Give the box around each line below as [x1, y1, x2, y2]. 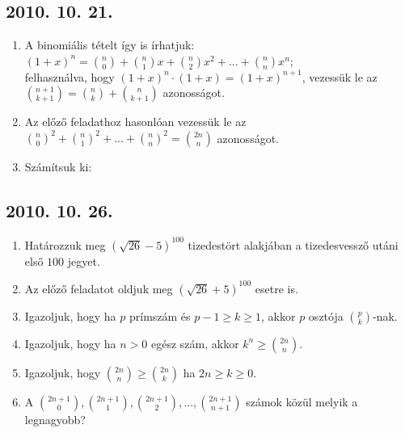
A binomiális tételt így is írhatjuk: [24, 36, 195, 53]
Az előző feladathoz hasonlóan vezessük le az [24, 113, 247, 130]
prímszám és [129, 307, 191, 324]
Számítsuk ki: [24, 158, 92, 175]
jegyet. [67, 252, 100, 269]
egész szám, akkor [150, 334, 239, 351]
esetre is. [255, 280, 298, 296]
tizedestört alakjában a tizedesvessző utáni [188, 236, 399, 253]
